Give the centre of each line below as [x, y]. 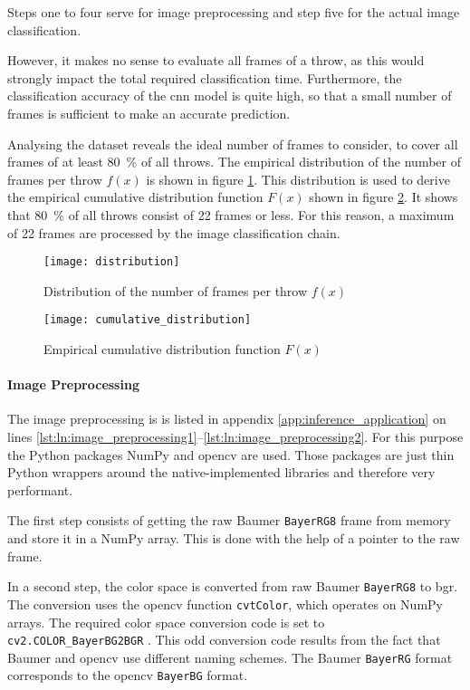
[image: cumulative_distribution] [148, 320]
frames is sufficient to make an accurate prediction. [149, 113]
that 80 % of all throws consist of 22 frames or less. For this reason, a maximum [231, 214]
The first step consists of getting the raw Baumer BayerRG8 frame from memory [229, 520]
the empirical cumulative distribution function [135, 197]
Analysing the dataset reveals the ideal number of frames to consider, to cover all [233, 144]
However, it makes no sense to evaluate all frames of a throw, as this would [216, 60]
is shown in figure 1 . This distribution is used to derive [298, 179]
